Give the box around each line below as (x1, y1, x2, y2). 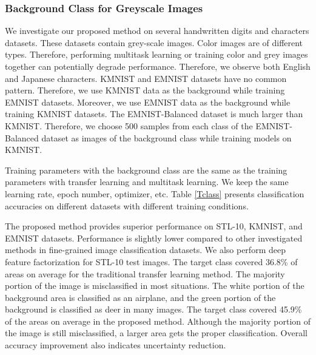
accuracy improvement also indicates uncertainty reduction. (5, 339, 226, 351)
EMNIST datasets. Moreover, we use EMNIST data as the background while (5, 95, 291, 108)
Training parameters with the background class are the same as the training (5, 163, 287, 176)
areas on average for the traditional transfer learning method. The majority (5, 267, 285, 280)
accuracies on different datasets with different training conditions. (5, 199, 249, 212)
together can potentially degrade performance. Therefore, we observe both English (5, 60, 311, 72)
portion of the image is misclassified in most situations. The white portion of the (5, 279, 304, 292)
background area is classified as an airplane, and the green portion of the (5, 291, 276, 303)
